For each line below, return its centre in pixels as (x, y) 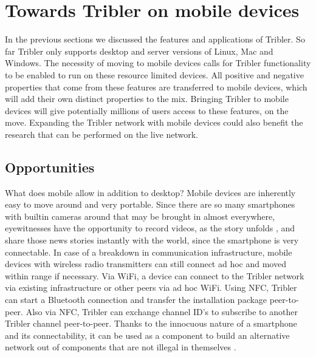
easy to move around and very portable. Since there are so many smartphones (150, 204)
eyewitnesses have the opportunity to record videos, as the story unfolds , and (150, 228)
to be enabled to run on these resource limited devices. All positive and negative (154, 74)
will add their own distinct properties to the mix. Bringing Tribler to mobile (147, 99)
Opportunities (50, 167)
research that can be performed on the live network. (101, 134)
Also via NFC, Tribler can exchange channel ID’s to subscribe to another (162, 311)
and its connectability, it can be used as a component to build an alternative (147, 335)
